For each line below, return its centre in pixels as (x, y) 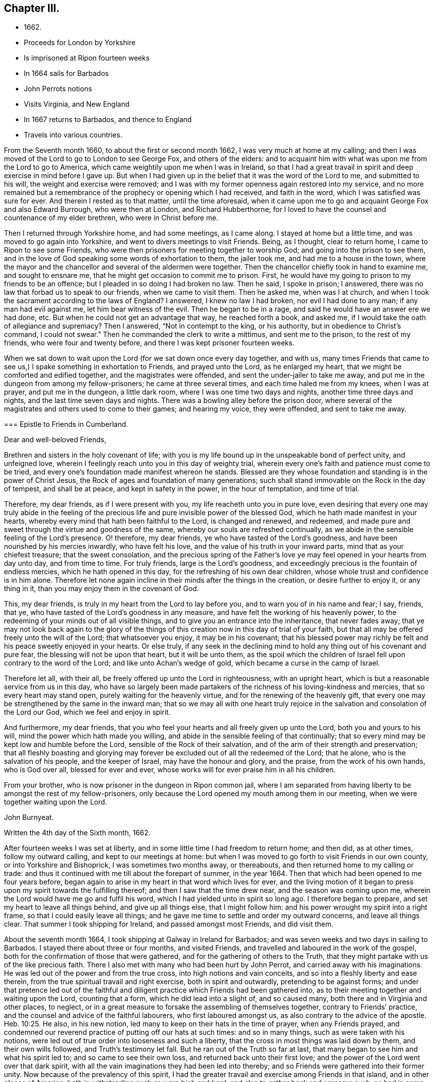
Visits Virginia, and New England (77, 104)
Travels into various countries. (73, 135)
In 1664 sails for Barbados (66, 73)
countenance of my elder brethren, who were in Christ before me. (111, 218)
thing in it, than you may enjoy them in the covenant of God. (101, 589)
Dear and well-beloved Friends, (55, 440)
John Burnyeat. (29, 817)
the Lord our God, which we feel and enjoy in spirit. (87, 712)
